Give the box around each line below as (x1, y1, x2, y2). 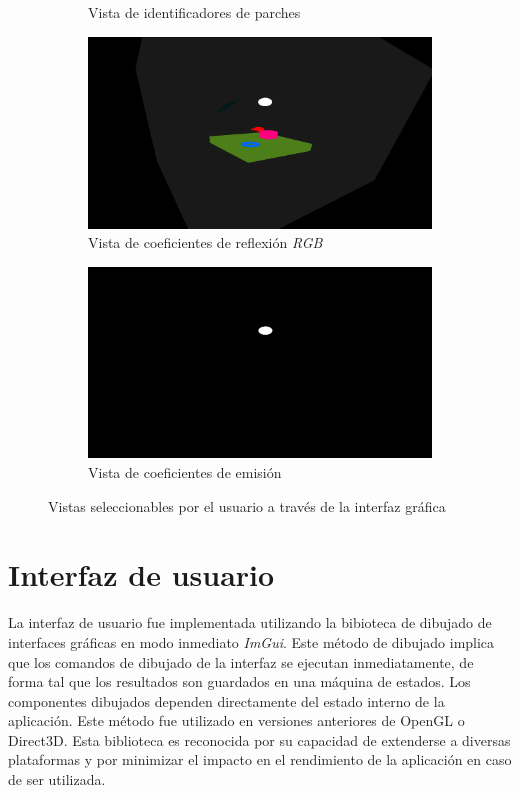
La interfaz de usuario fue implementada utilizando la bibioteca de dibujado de (8, 612, 492, 633)
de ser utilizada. (8, 769, 106, 790)
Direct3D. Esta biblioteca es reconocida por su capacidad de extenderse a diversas (8, 729, 511, 750)
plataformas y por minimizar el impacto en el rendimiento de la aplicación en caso (8, 749, 512, 770)
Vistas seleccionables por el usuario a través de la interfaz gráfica (48, 495, 446, 516)
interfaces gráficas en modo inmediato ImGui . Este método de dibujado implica (8, 631, 495, 652)
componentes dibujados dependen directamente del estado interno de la (8, 690, 445, 711)
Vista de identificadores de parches (88, 2, 301, 22)
